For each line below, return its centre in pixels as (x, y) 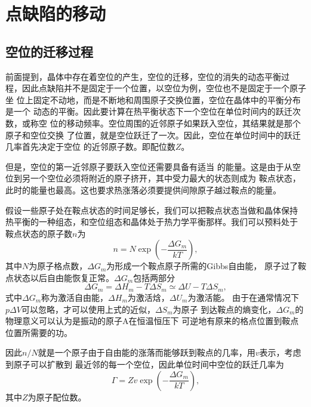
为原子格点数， (58, 266)
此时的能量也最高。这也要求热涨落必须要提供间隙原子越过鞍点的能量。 (143, 189)
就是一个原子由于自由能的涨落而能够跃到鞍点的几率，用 (147, 352)
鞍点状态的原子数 (39, 233)
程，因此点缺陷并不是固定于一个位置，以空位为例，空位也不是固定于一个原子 (156, 88)
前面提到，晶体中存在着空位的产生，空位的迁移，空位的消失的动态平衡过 (147, 76)
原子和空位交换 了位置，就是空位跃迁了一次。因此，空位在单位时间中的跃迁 (153, 135)
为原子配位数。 (57, 397)
